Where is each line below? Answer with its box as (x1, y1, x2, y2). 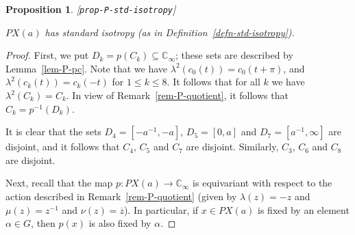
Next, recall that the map (5, 176, 113, 190)
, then (31, 216, 56, 230)
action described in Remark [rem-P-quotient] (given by (5, 189, 237, 203)
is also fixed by (88, 216, 151, 230)
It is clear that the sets (5, 124, 101, 139)
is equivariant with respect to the (193, 176, 332, 190)
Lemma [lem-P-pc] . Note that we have (5, 61, 168, 75)
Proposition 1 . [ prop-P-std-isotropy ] (5, 2, 176, 16)
